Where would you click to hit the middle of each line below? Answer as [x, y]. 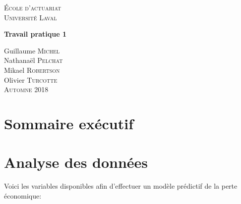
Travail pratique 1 [35, 34]
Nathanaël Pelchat [33, 60]
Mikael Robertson [32, 70]
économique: [23, 195]
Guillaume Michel [32, 50]
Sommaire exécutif [69, 123]
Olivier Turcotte [31, 79]
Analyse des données [76, 162]
